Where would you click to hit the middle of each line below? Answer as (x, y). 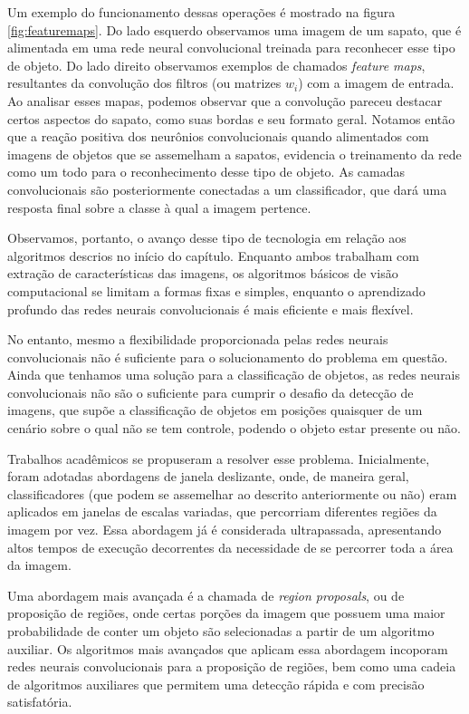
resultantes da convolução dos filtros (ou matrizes (144, 83)
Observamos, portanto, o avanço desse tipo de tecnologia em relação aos (207, 238)
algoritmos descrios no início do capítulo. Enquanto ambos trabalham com (213, 255)
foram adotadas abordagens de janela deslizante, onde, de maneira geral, (208, 476)
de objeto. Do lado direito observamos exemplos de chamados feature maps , (216, 65)
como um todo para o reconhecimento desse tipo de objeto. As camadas (206, 172)
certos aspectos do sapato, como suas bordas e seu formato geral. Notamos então (231, 118)
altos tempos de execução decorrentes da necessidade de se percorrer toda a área (230, 547)
